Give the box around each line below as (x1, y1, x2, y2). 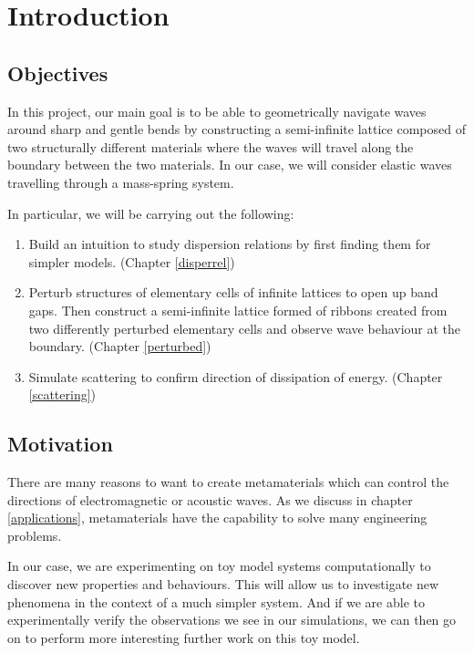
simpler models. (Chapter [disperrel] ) (28, 252, 235, 271)
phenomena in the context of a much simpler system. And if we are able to (7, 592, 425, 611)
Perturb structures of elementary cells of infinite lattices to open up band (28, 283, 438, 302)
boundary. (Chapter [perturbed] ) (28, 337, 211, 356)
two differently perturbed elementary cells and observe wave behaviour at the (28, 318, 461, 337)
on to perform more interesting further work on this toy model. (7, 627, 360, 647)
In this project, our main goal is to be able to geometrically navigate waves (7, 101, 427, 120)
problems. (7, 525, 62, 544)
